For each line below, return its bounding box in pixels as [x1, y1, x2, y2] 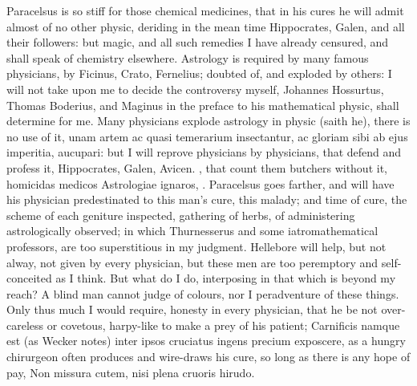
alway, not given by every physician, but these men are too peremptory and [6, 254, 379, 270]
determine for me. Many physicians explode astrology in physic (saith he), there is [6, 112, 411, 129]
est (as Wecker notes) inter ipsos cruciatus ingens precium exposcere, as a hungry [6, 332, 406, 349]
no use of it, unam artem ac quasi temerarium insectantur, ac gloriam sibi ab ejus [6, 128, 408, 144]
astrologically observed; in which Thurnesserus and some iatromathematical [6, 222, 379, 239]
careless [6, 316, 44, 333]
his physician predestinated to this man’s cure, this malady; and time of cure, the [6, 191, 407, 208]
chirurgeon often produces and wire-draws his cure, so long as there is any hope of [6, 348, 411, 365]
